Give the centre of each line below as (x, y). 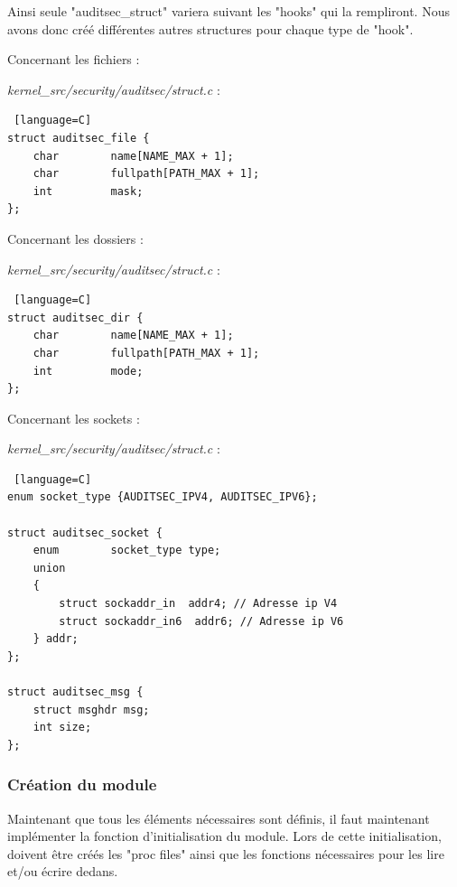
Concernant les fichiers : (74, 59)
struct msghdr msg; (91, 710)
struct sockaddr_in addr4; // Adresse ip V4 (198, 604)
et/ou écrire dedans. (63, 871)
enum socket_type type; (127, 551)
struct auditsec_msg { (75, 692)
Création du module (82, 784)
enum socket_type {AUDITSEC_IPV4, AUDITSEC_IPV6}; (163, 497)
